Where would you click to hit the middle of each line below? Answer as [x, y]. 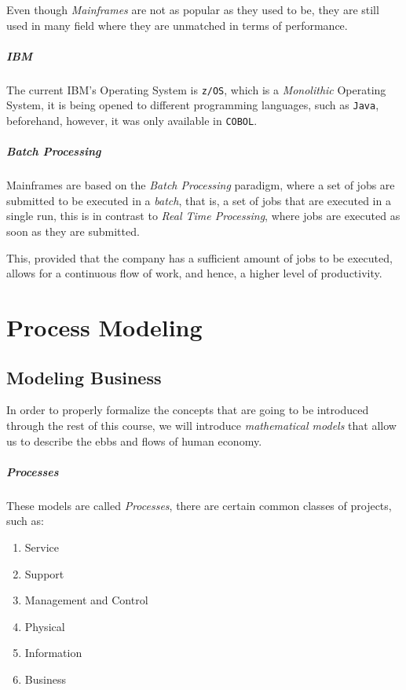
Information [53, 653]
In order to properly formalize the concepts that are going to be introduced [188, 410]
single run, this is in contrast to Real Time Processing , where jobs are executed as [203, 216]
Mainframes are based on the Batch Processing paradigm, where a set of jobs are [201, 185]
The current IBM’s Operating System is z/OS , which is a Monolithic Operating [196, 89]
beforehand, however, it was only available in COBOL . [132, 121]
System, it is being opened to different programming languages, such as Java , [193, 105]
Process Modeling [104, 327]
